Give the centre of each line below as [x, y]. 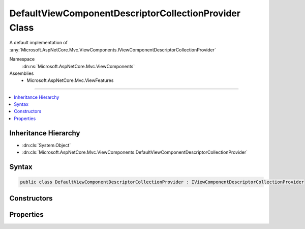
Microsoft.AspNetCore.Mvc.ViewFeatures [70, 80]
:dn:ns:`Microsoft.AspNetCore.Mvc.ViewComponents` [79, 66]
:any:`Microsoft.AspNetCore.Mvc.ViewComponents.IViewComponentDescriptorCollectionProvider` [113, 50]
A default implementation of [39, 43]
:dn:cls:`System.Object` [47, 145]
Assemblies [22, 73]
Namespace [22, 59]
